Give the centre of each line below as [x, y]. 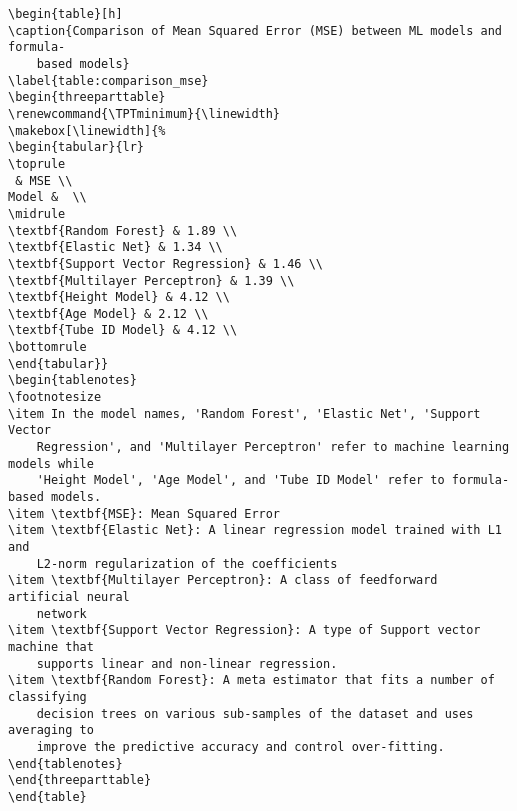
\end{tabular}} [58, 363]
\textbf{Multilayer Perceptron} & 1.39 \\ [151, 280]
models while [51, 463]
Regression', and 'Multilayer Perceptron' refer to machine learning [273, 447]
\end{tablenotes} [65, 763]
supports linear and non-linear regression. [187, 663]
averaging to [51, 730]
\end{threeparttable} [80, 780]
